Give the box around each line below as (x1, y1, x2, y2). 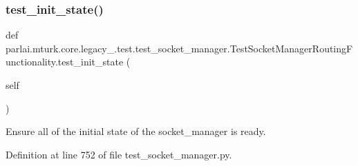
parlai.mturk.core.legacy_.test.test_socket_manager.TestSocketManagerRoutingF (6, 41, 353, 55)
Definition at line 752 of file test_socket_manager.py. (6, 147, 232, 161)
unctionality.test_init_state (6, 54, 124, 69)
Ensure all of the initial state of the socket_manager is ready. (6, 124, 266, 138)
